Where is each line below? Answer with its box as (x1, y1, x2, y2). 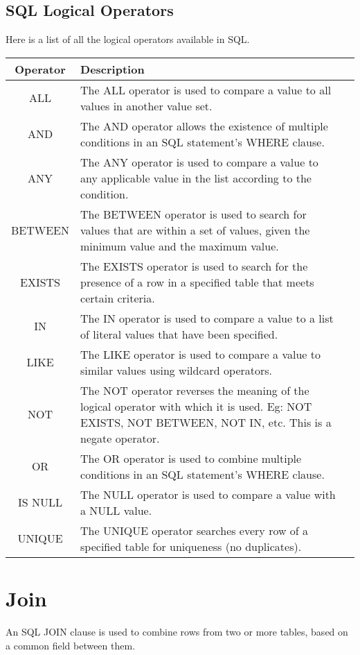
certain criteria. (80, 289, 155, 306)
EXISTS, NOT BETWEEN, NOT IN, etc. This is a (80, 414, 332, 430)
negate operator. (80, 429, 160, 446)
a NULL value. (80, 502, 152, 518)
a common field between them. (6, 638, 136, 652)
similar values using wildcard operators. (80, 361, 273, 378)
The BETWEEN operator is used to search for (80, 205, 307, 222)
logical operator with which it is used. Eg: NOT (80, 398, 312, 414)
